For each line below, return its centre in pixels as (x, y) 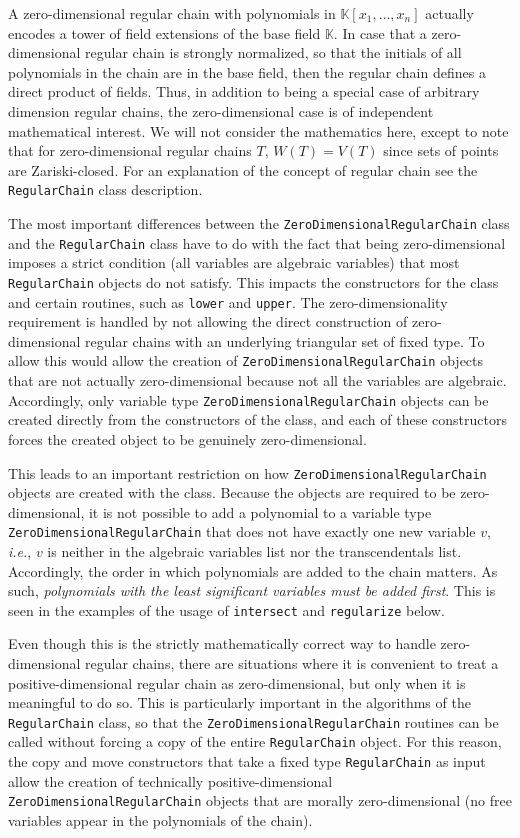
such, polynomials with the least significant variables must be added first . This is (252, 590)
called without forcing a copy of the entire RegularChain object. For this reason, (255, 741)
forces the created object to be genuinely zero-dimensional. (187, 438)
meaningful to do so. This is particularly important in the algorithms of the (239, 702)
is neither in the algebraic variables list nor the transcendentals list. (254, 551)
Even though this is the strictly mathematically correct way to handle (222, 643)
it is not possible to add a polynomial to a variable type (260, 511)
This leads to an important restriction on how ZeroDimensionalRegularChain (247, 472)
